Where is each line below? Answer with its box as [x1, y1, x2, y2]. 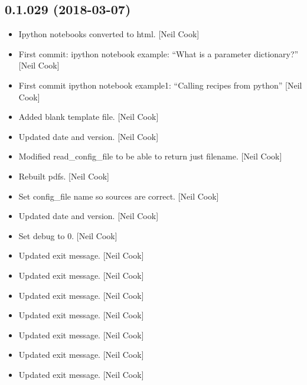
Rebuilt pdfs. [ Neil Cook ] [18, 169, 109, 182]
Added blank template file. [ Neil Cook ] [18, 110, 159, 123]
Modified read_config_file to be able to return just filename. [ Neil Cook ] [18, 150, 282, 162]
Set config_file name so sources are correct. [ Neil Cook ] [18, 190, 219, 202]
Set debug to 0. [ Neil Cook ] [18, 229, 117, 242]
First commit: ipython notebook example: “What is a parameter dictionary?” [18, 47, 299, 60]
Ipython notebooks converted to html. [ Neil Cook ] [18, 28, 200, 40]
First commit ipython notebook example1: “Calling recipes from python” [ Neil [18, 79, 302, 91]
